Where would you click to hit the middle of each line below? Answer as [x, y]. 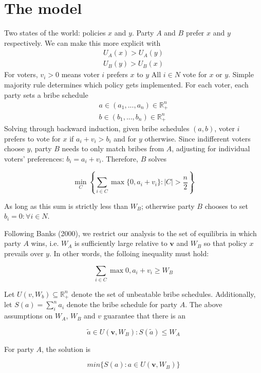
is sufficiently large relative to [121, 243]
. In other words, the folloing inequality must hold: [129, 253]
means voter [80, 74]
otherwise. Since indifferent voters [198, 138]
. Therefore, [120, 158]
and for [125, 138]
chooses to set [226, 206]
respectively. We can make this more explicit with [82, 42]
